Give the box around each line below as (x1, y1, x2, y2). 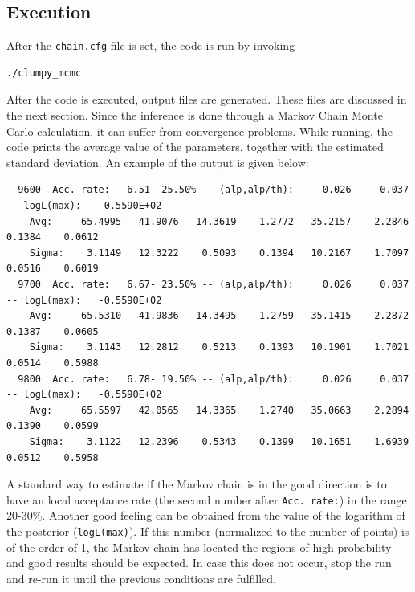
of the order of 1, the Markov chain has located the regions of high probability (6, 538, 392, 555)
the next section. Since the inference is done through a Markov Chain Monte (6, 107, 383, 124)
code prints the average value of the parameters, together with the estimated (6, 138, 384, 155)
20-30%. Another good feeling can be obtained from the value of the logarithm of (6, 507, 405, 524)
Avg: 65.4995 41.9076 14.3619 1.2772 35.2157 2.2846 (29, 215, 409, 227)
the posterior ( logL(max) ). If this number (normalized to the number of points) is (6, 522, 409, 539)
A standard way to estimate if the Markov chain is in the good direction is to (6, 476, 387, 492)
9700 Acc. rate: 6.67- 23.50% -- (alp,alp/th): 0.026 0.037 (18, 278, 409, 290)
